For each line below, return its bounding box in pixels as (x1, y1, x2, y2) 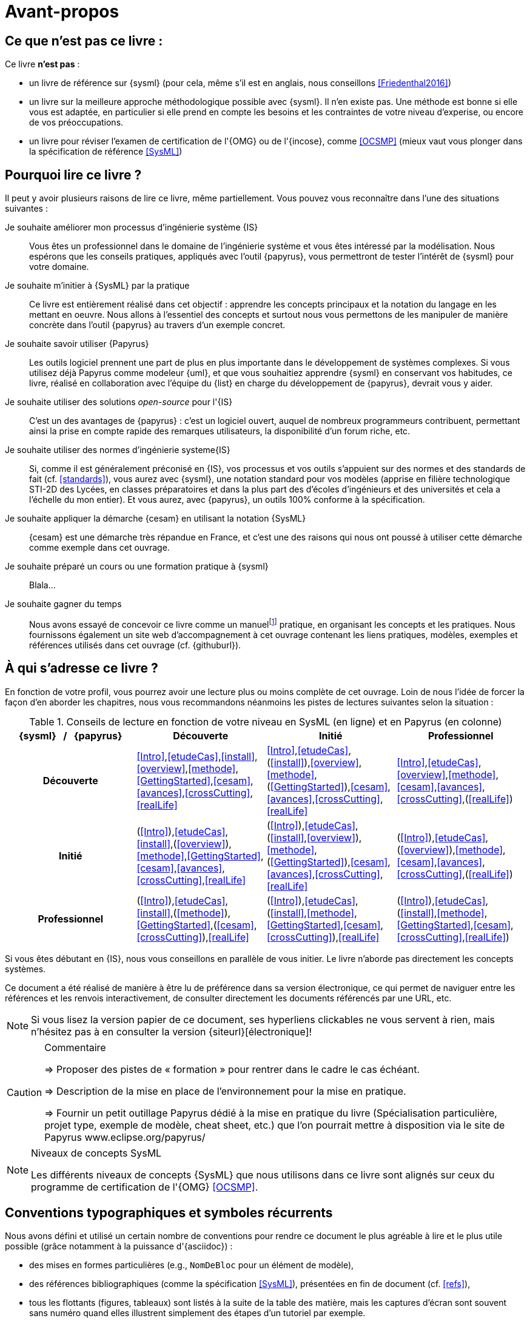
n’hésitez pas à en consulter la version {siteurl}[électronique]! (31, 1025, 312, 1038)
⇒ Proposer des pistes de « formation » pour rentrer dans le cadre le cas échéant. (44, 1063, 420, 1075)
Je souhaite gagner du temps (5, 599, 122, 610)
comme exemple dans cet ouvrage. (29, 542, 170, 553)
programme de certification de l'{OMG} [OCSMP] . (31, 1180, 258, 1193)
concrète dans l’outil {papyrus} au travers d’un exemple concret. (29, 320, 286, 331)
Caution (7, 1086, 42, 1098)
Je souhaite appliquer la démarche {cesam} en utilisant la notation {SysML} (5, 513, 306, 524)
